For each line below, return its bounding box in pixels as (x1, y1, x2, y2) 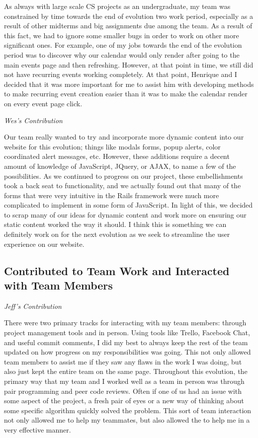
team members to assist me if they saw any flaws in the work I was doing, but (4, 356, 242, 366)
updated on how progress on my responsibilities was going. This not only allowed (4, 347, 251, 357)
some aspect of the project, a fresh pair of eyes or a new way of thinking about (4, 395, 244, 406)
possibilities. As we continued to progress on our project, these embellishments (4, 170, 243, 181)
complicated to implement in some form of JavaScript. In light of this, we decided (4, 200, 253, 210)
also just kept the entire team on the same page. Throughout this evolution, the (4, 366, 248, 376)
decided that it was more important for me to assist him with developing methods (4, 78, 254, 89)
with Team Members (4, 278, 113, 293)
